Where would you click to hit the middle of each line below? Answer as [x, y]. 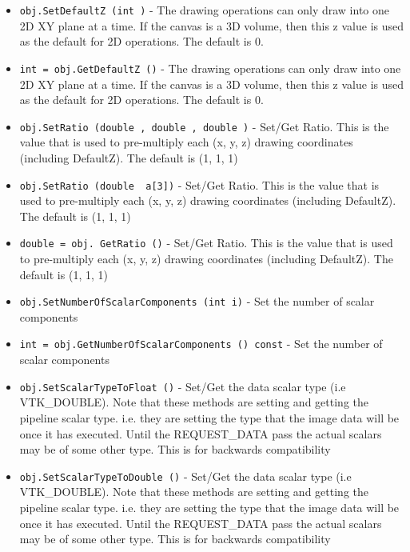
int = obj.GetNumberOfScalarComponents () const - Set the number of [201, 344]
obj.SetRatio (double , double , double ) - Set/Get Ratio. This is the [204, 126]
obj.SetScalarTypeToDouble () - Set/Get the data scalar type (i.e [185, 476]
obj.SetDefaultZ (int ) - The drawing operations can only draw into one [204, 10]
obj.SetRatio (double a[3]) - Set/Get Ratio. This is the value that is [199, 184]
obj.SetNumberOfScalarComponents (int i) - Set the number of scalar [197, 301]
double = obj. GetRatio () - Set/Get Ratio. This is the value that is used [206, 243]
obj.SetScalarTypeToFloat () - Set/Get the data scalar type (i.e [183, 386]
